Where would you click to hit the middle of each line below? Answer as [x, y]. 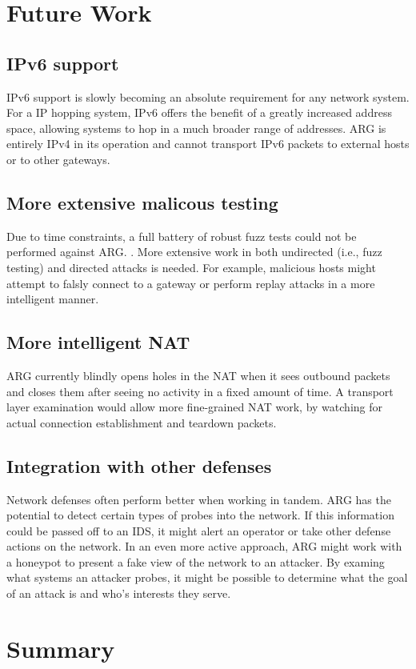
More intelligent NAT [98, 342]
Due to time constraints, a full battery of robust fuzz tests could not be [182, 236]
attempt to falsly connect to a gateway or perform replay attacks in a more [191, 283]
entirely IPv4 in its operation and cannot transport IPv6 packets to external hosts [208, 144]
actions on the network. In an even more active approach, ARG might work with [204, 546]
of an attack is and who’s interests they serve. [119, 593]
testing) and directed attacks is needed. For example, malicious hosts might [191, 267]
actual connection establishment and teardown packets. [142, 422]
